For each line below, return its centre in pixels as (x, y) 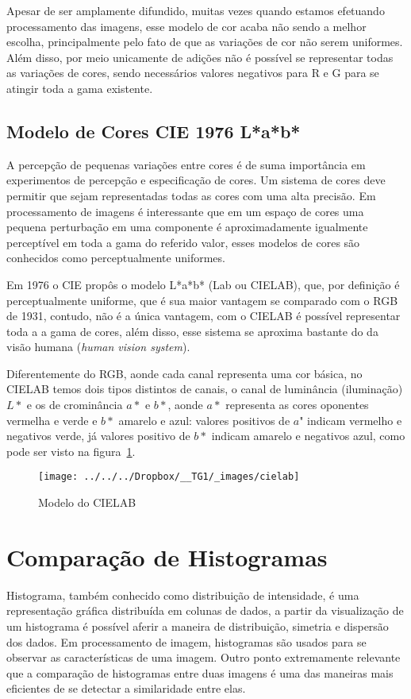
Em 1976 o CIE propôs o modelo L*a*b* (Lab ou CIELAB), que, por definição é (203, 284)
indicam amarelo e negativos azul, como (308, 436)
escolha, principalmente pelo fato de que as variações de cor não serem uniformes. (205, 42)
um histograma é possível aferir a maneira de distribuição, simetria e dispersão (198, 626)
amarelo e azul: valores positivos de (204, 420)
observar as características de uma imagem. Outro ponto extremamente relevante (204, 657)
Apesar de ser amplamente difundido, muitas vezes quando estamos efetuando (196, 10)
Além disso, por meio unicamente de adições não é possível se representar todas (200, 57)
